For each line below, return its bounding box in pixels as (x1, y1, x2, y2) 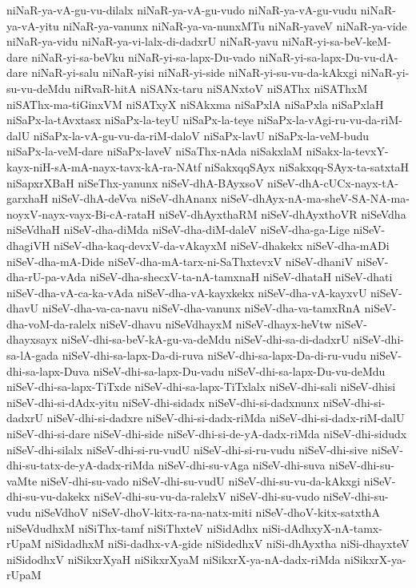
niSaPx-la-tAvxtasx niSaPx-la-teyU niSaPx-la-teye (6, 111, 254, 128)
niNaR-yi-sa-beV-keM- (282, 33, 391, 50)
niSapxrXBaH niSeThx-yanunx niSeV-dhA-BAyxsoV (6, 174, 264, 191)
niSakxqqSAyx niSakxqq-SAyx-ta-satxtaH (204, 158, 410, 175)
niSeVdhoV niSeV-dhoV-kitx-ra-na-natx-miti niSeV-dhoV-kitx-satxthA (34, 504, 380, 520)
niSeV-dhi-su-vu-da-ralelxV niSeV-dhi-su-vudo (94, 488, 320, 505)
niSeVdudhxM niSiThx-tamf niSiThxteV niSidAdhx (6, 519, 258, 536)
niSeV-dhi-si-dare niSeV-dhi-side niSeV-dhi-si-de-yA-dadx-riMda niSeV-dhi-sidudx (6, 425, 407, 442)
